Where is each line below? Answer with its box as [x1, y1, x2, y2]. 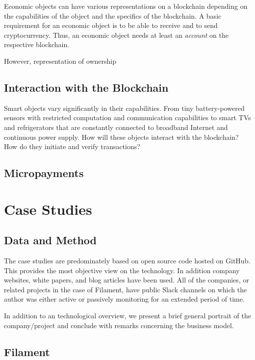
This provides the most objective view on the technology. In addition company [4, 265, 240, 275]
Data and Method [4, 232, 97, 248]
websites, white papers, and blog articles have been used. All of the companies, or [4, 275, 249, 285]
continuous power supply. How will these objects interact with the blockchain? [4, 131, 239, 142]
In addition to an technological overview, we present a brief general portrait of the [4, 310, 251, 321]
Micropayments [4, 165, 84, 180]
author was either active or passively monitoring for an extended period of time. [4, 294, 245, 304]
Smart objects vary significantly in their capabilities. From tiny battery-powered [4, 103, 245, 113]
